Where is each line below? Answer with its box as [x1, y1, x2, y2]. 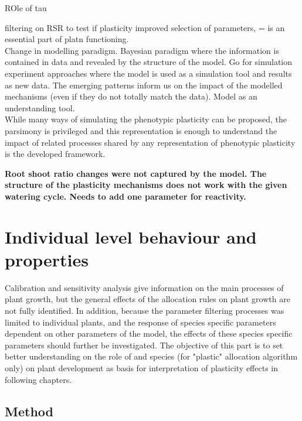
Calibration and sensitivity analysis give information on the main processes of [5, 281, 284, 293]
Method [5, 402, 53, 420]
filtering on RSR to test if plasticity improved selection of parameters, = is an [5, 21, 285, 33]
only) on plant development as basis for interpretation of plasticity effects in [5, 361, 279, 374]
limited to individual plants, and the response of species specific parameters [5, 316, 276, 328]
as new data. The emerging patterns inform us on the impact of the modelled [5, 78, 283, 91]
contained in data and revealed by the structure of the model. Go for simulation [5, 56, 293, 68]
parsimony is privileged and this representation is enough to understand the [5, 124, 277, 136]
